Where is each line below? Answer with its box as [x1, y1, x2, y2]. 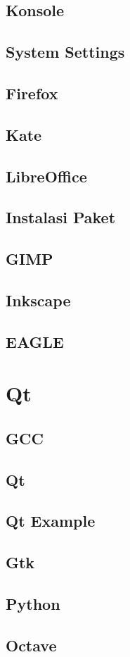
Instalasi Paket [6, 206, 116, 228]
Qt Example [6, 510, 96, 532]
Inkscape [6, 289, 71, 311]
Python [6, 592, 60, 614]
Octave [6, 634, 57, 656]
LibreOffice [6, 165, 87, 187]
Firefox [6, 82, 58, 104]
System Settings [6, 41, 125, 63]
